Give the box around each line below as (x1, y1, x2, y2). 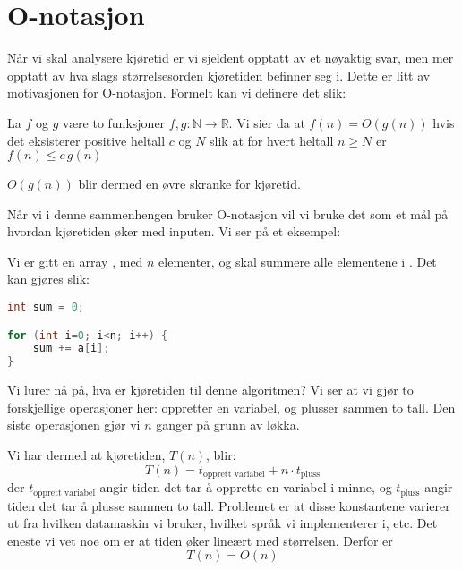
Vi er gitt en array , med (7, 251, 143, 270)
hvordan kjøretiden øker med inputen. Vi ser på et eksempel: (7, 222, 341, 241)
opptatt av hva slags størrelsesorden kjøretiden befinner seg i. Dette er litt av (7, 65, 431, 84)
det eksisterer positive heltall (7, 131, 166, 149)
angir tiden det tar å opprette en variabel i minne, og (99, 478, 392, 497)
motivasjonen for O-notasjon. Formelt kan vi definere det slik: (7, 83, 346, 102)
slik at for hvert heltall (210, 131, 334, 149)
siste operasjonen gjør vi (7, 415, 141, 434)
